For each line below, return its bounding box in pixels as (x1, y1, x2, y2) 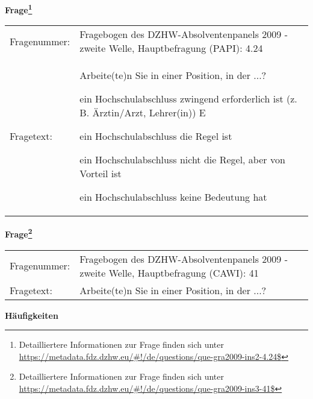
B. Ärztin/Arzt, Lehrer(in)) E (79, 105, 206, 120)
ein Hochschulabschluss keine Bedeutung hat (79, 190, 267, 204)
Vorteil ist (79, 166, 122, 181)
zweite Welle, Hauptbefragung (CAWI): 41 (79, 265, 259, 280)
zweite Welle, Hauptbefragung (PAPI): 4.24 (79, 41, 263, 55)
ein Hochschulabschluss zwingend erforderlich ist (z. (79, 92, 297, 106)
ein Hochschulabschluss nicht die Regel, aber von (79, 152, 285, 167)
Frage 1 (5, 2, 33, 16)
